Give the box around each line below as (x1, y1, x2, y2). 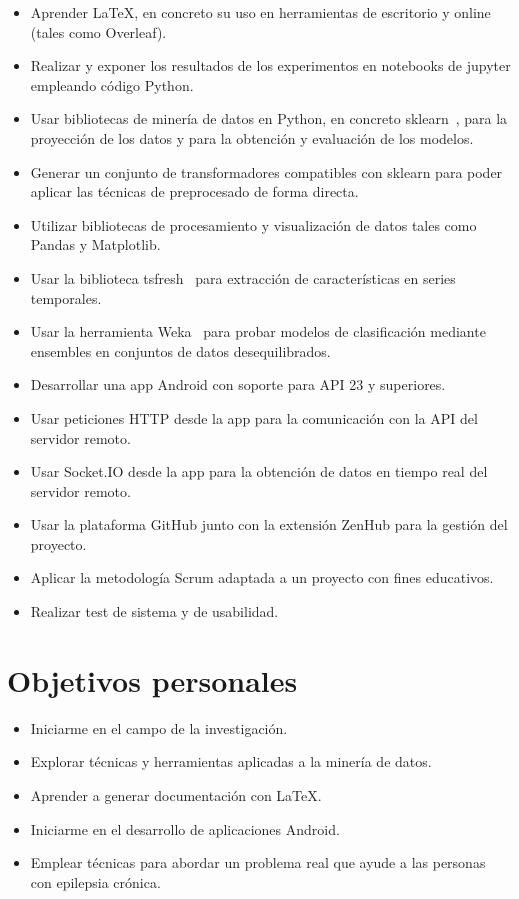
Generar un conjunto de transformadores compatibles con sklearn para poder (30, 161, 503, 182)
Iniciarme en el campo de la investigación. (30, 717, 288, 738)
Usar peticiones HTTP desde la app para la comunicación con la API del (30, 407, 478, 428)
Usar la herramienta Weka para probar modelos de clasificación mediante (30, 321, 486, 342)
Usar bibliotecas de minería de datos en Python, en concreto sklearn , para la (30, 108, 508, 129)
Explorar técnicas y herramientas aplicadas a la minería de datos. (30, 751, 432, 772)
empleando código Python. (30, 74, 194, 95)
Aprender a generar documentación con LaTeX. (30, 784, 322, 805)
